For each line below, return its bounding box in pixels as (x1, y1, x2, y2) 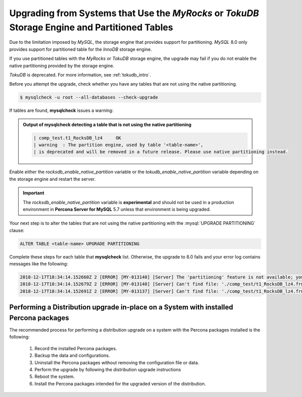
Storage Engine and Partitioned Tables (9, 22, 173, 33)
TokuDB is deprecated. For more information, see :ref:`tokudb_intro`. (9, 72, 151, 78)
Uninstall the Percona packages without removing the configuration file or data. (34, 359, 199, 365)
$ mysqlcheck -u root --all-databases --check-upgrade (20, 95, 158, 100)
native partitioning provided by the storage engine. (9, 62, 114, 69)
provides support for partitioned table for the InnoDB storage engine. (9, 46, 152, 52)
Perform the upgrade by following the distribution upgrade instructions (34, 366, 181, 372)
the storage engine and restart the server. (9, 176, 96, 182)
